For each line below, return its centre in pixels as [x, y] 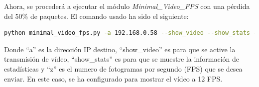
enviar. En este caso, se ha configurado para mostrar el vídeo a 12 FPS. [113, 78]
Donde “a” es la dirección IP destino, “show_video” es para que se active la [120, 49]
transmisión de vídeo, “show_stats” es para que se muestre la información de [122, 59]
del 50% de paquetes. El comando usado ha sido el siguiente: [96, 16]
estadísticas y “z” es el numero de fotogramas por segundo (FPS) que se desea [123, 68]
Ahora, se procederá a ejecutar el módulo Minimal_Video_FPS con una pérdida [127, 6]
